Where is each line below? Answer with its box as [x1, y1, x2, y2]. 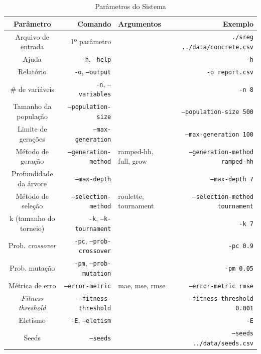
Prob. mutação [10, 263, 55, 273]
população [17, 111, 48, 122]
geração [21, 156, 44, 166]
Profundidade [12, 168, 53, 179]
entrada [21, 41, 44, 52]
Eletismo [19, 315, 46, 325]
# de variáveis [10, 83, 54, 94]
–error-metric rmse [189, 282, 253, 290]
